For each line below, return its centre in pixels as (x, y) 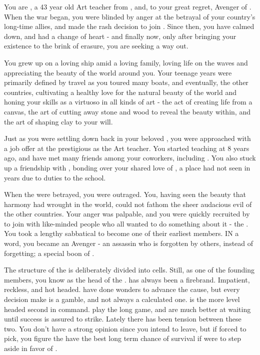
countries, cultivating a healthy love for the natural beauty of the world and (120, 92)
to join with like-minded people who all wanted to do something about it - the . (126, 223)
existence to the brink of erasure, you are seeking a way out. (96, 46)
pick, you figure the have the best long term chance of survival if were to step (123, 338)
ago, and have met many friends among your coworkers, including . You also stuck (130, 158)
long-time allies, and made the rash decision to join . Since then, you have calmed (129, 26)
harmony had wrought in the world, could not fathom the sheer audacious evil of (128, 204)
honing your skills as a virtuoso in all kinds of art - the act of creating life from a (128, 102)
